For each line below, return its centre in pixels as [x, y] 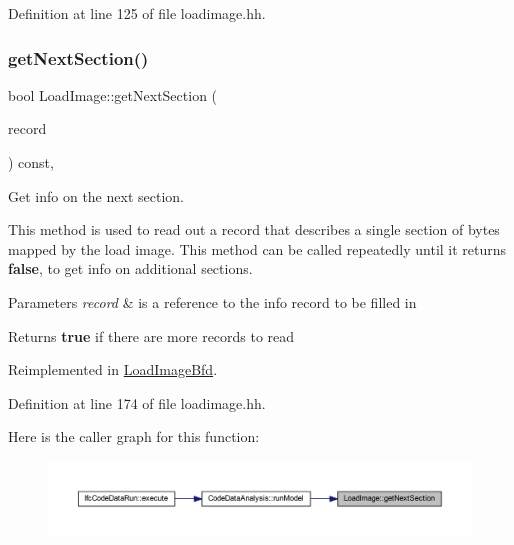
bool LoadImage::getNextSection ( [113, 94]
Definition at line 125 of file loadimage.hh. [137, 13]
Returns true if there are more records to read [151, 335]
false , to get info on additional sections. [130, 268]
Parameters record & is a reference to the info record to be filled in [212, 301]
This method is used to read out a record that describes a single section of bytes [254, 229]
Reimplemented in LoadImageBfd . [113, 369]
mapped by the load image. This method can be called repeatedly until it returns [257, 248]
